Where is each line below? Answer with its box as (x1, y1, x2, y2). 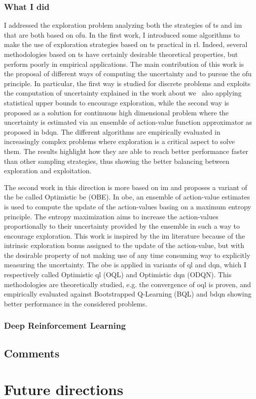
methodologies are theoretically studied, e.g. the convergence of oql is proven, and (4, 279, 251, 289)
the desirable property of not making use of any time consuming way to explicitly (4, 249, 251, 260)
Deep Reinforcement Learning (4, 319, 126, 332)
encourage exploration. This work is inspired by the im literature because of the (4, 230, 245, 241)
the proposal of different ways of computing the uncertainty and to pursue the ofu (4, 68, 252, 79)
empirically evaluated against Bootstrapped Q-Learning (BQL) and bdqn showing (4, 289, 252, 299)
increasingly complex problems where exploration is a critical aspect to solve (4, 136, 235, 147)
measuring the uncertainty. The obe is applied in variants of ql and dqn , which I (4, 259, 247, 270)
